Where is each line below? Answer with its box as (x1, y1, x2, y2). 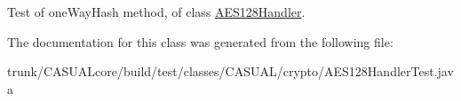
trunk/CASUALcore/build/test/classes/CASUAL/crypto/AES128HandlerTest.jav (7, 62, 454, 81)
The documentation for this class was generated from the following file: (7, 32, 393, 50)
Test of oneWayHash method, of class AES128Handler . (7, 3, 306, 20)
